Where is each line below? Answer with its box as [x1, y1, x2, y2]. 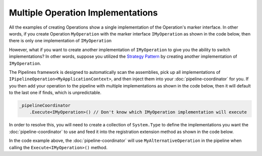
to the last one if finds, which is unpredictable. [9, 90, 101, 96]
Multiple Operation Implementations [9, 7, 158, 18]
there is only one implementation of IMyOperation [9, 38, 112, 44]
